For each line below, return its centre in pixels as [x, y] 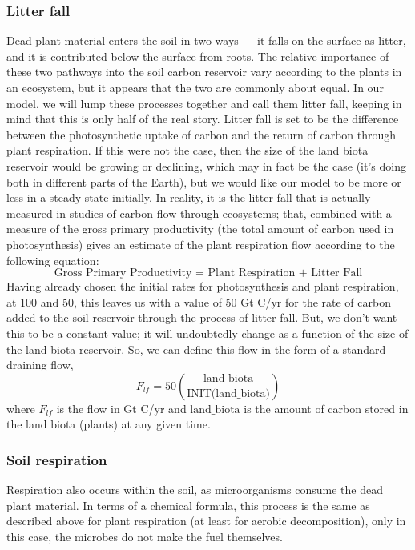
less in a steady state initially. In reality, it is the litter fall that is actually [189, 197]
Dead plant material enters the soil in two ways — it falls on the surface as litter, [206, 40]
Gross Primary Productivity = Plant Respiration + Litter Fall [208, 273]
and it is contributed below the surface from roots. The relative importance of [198, 56]
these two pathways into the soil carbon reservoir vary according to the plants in [204, 72]
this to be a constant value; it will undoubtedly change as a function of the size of [207, 333]
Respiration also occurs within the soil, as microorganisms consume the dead [195, 490]
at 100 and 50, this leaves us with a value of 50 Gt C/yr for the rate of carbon [199, 301]
